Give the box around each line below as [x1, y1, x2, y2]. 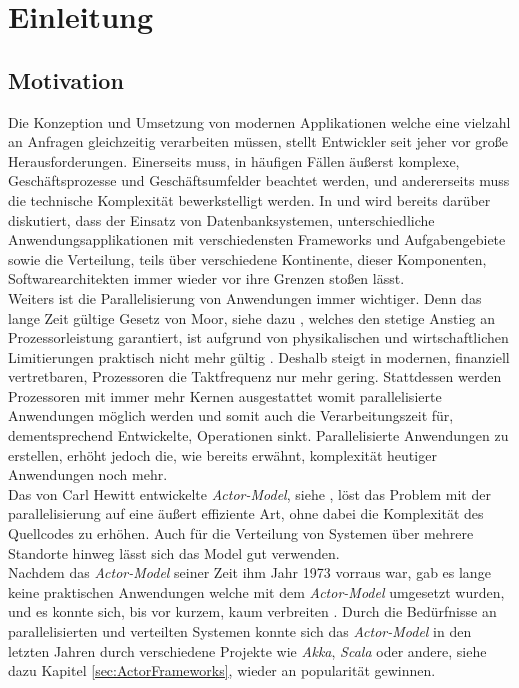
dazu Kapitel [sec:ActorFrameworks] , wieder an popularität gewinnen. [8, 660, 436, 681]
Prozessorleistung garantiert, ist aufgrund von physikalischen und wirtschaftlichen [8, 327, 509, 348]
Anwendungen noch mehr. [8, 464, 168, 485]
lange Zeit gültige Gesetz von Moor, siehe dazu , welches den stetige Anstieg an [8, 307, 495, 328]
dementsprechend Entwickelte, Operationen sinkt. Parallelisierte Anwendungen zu [8, 425, 509, 446]
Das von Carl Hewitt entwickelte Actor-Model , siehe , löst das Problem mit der [8, 483, 491, 504]
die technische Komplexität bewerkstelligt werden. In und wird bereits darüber [8, 189, 491, 210]
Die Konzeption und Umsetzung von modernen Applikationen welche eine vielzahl [8, 111, 511, 132]
